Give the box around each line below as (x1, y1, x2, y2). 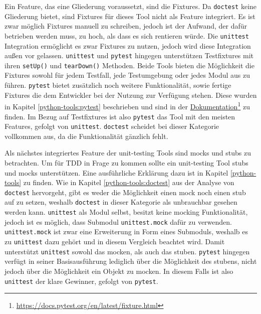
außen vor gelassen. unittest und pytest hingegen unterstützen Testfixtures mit (5, 50, 254, 61)
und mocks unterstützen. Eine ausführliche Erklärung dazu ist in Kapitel (5, 167, 228, 178)
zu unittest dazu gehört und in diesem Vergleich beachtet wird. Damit (5, 236, 225, 247)
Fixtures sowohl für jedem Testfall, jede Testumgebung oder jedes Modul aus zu (5, 70, 250, 80)
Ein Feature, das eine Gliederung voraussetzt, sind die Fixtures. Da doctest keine (5, 1, 257, 11)
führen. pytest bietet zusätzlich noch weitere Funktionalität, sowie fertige (5, 80, 231, 90)
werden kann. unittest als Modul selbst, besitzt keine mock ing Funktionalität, (5, 207, 248, 217)
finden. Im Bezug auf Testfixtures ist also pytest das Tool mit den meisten (5, 111, 235, 121)
